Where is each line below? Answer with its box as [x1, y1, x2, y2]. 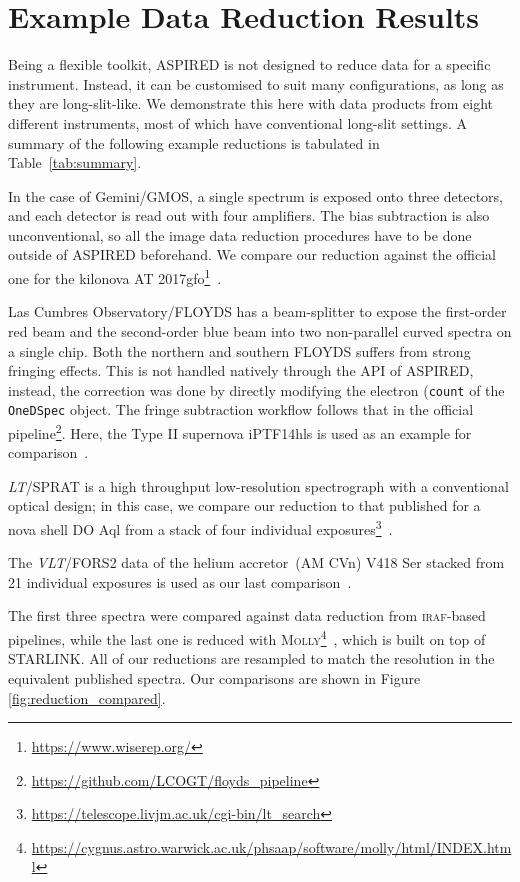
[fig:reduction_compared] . [8, 687, 166, 708]
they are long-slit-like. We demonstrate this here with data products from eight [8, 93, 494, 114]
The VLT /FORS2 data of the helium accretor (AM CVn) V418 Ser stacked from [8, 552, 505, 573]
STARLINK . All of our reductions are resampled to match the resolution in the [8, 648, 495, 669]
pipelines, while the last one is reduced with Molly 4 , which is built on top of [8, 626, 486, 649]
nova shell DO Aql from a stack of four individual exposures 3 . [8, 516, 393, 539]
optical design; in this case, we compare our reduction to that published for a [8, 495, 481, 516]
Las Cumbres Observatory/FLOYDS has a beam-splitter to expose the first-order [8, 301, 507, 322]
